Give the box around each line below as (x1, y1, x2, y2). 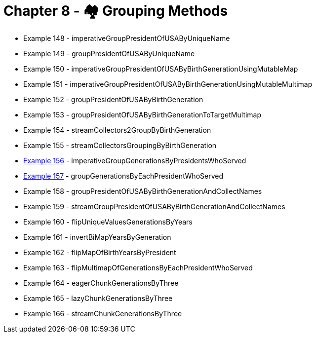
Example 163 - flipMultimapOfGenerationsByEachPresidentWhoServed (23, 263, 253, 272)
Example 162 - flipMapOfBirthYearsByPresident (23, 248, 176, 257)
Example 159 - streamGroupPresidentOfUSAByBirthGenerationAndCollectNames (23, 202, 285, 211)
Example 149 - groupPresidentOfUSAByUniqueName (23, 49, 195, 58)
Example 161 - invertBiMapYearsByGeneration (23, 232, 171, 241)
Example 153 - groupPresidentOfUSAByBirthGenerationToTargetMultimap (23, 110, 262, 119)
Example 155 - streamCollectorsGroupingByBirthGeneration (23, 141, 217, 150)
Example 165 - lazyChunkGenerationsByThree (23, 294, 173, 302)
